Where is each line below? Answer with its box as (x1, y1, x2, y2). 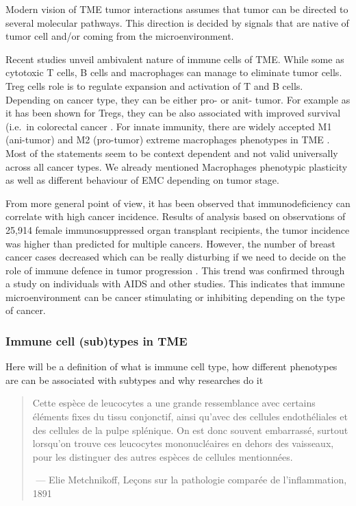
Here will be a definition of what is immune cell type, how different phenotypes (5, 359, 338, 374)
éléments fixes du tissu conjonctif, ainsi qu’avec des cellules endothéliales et (32, 409, 348, 424)
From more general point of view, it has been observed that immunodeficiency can (5, 195, 351, 210)
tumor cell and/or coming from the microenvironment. (5, 29, 234, 43)
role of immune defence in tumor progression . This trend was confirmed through (5, 263, 345, 277)
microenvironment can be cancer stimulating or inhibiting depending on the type (5, 289, 345, 304)
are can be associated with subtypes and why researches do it (5, 372, 264, 387)
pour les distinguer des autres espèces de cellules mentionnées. (32, 449, 293, 463)
